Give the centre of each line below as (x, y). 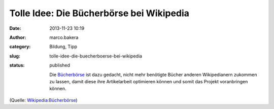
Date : (15, 28)
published (60, 65)
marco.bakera (64, 37)
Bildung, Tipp (63, 47)
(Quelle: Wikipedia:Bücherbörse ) (44, 100)
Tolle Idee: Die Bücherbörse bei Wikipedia (99, 13)
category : (20, 47)
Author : (18, 37)
